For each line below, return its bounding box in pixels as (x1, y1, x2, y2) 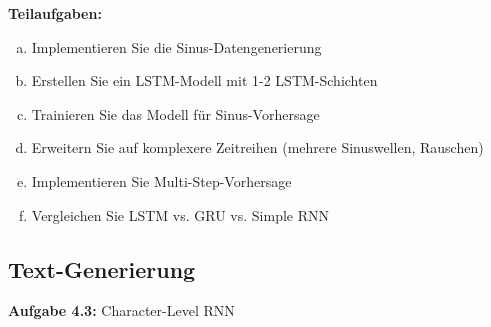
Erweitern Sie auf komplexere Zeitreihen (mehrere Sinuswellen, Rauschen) (31, 137, 484, 158)
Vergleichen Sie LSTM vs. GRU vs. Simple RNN (31, 204, 329, 225)
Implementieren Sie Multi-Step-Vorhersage (31, 170, 292, 191)
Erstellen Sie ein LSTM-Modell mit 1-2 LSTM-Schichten (31, 70, 378, 91)
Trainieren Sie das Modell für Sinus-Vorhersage (31, 103, 320, 124)
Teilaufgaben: (8, 3, 102, 23)
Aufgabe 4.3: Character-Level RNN (8, 300, 235, 321)
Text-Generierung (8, 253, 196, 284)
